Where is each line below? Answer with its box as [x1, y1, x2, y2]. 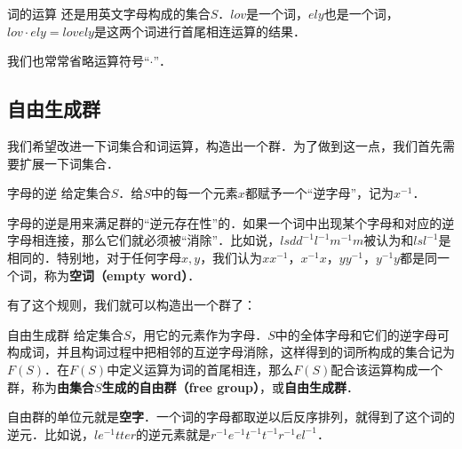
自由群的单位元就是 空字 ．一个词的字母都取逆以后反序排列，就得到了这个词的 [7, 407, 455, 426]
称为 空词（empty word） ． [44, 265, 201, 284]
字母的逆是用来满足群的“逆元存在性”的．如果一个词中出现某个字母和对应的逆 [7, 213, 455, 232]
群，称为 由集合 [7, 377, 94, 396]
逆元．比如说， [7, 424, 94, 443]
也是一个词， [323, 4, 399, 22]
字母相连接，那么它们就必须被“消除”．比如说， [7, 231, 281, 249]
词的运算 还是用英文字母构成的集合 [7, 4, 211, 22]
